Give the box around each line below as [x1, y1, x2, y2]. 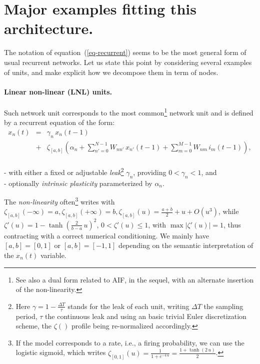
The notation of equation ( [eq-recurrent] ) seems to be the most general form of [4, 47, 246, 57]
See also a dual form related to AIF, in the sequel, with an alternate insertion [15, 274, 254, 284]
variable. [40, 250, 66, 260]
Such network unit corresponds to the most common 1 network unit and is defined [4, 105, 253, 117]
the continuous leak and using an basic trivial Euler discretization [45, 310, 246, 321]
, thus [223, 219, 241, 229]
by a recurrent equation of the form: [4, 117, 115, 127]
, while [218, 206, 239, 216]
